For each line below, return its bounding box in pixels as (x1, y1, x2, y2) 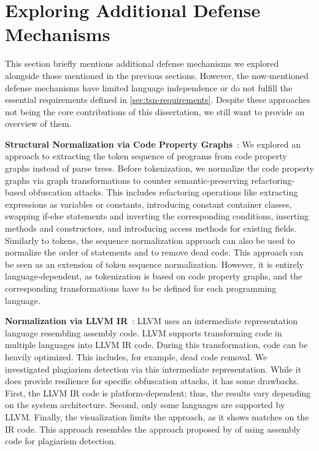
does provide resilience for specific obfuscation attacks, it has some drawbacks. (5, 374, 299, 387)
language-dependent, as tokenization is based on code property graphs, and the (5, 270, 302, 282)
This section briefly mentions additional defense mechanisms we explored (5, 57, 279, 70)
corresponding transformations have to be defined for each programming (5, 282, 277, 294)
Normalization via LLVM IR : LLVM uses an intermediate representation (5, 314, 298, 327)
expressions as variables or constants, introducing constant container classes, (5, 197, 292, 210)
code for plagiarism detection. (5, 434, 117, 447)
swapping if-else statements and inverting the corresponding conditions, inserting (5, 210, 309, 222)
